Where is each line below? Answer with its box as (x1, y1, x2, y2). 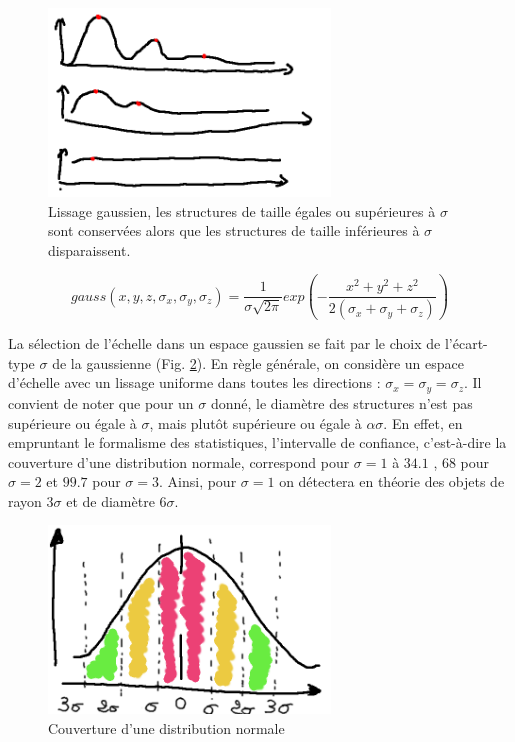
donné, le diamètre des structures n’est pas (210, 392, 473, 413)
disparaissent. (48, 239, 131, 260)
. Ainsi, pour (159, 471, 237, 492)
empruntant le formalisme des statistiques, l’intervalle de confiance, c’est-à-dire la (8, 432, 507, 453)
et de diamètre (66, 490, 155, 511)
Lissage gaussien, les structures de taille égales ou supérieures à (48, 200, 436, 221)
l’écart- (444, 333, 488, 354)
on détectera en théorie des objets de (279, 471, 505, 492)
